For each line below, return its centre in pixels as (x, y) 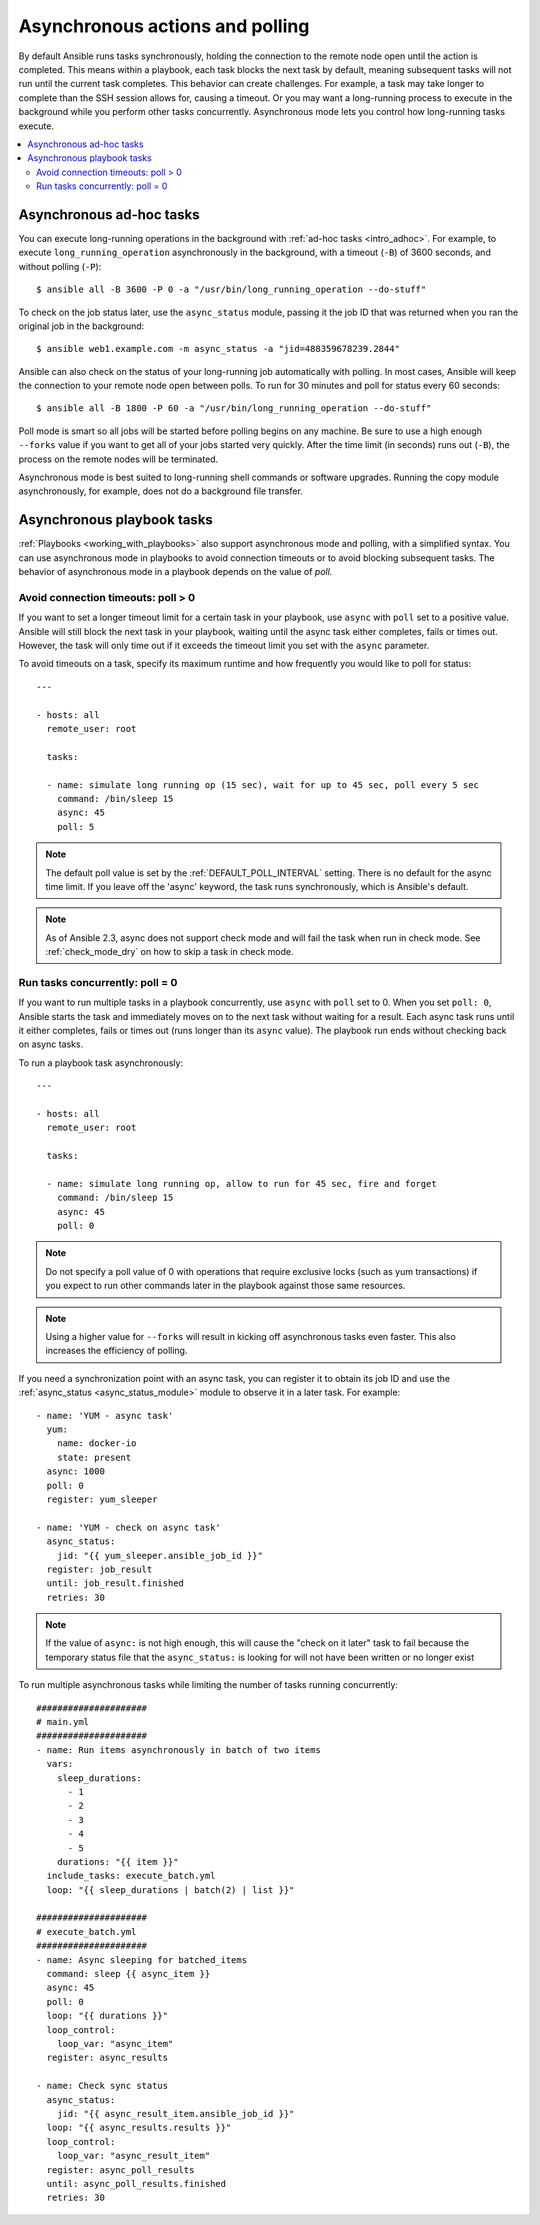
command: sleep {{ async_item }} (128, 1974)
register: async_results (107, 2058)
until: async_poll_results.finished (136, 2183)
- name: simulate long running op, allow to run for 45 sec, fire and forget (241, 1183)
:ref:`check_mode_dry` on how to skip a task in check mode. (169, 952)
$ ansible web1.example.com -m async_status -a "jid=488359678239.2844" (218, 349)
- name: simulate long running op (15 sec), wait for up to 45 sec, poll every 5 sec (263, 784)
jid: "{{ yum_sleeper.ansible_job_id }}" (160, 1555)
